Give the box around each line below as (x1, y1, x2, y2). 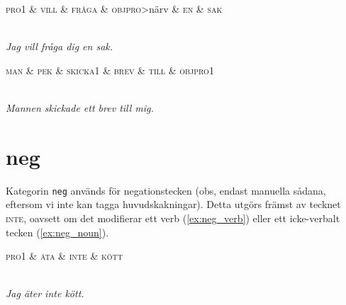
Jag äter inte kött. (6, 286, 84, 301)
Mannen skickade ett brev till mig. (6, 100, 154, 115)
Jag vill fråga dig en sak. (6, 39, 113, 54)
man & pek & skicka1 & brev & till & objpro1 (6, 62, 214, 77)
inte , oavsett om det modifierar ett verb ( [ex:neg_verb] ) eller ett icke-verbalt (6, 210, 340, 225)
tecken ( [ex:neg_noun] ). (6, 224, 109, 239)
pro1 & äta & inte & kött (6, 248, 123, 263)
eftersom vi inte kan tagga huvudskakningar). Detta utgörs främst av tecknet (6, 197, 341, 212)
